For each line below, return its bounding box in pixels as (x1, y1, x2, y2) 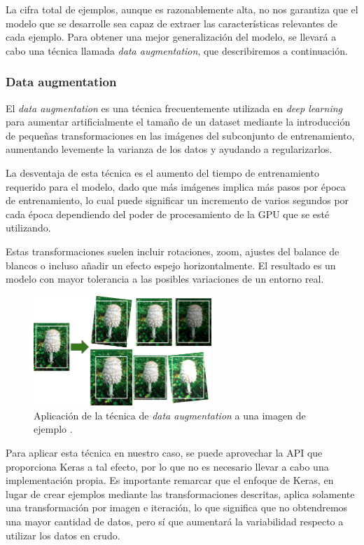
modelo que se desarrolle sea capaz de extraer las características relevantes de (6, 15, 337, 30)
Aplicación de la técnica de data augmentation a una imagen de (34, 408, 306, 422)
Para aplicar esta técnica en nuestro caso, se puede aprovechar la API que (6, 445, 323, 459)
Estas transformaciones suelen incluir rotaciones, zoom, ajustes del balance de (6, 243, 339, 258)
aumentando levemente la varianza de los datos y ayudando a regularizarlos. (6, 142, 332, 156)
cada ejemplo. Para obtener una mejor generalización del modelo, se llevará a (6, 29, 337, 44)
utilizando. (6, 220, 51, 235)
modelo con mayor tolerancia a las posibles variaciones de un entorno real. (6, 271, 324, 286)
